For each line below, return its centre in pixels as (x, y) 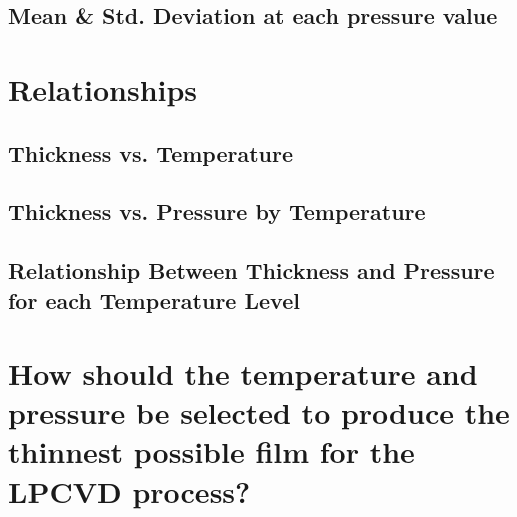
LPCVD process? (129, 490)
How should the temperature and (243, 373)
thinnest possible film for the (211, 451)
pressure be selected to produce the (259, 412)
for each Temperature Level (154, 299)
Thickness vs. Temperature (150, 152)
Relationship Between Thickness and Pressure (251, 270)
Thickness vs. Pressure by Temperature (217, 211)
